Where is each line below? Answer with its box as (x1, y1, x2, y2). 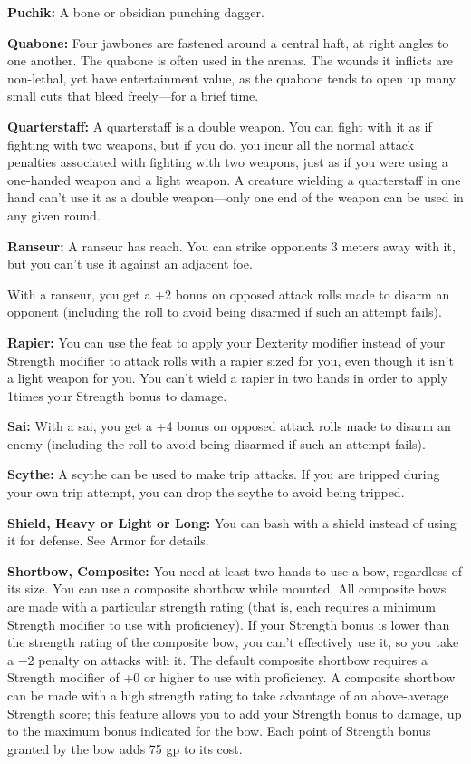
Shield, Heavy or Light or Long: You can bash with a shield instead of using (7, 513, 457, 532)
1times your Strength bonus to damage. (7, 386, 227, 405)
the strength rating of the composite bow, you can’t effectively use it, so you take (7, 632, 459, 651)
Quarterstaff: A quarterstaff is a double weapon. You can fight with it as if (7, 116, 432, 135)
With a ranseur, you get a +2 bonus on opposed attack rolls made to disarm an (7, 284, 450, 303)
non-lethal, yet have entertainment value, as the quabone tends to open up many (7, 68, 457, 87)
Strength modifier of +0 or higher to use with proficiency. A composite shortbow (7, 668, 456, 687)
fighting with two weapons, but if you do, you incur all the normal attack (7, 134, 414, 153)
